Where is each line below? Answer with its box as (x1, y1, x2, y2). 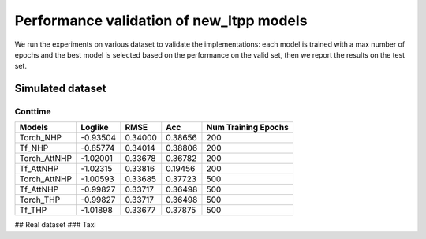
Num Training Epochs (206, 122, 290, 133)
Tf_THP (19, 205, 47, 216)
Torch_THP (19, 194, 61, 205)
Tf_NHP (19, 143, 49, 154)
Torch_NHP (19, 133, 62, 144)
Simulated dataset (14, 82, 106, 95)
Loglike (80, 122, 109, 133)
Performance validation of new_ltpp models (14, 12, 308, 29)
